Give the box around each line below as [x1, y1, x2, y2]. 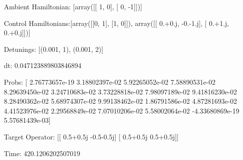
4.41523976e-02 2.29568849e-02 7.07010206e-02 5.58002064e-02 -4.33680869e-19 [4, 105, 240, 115]
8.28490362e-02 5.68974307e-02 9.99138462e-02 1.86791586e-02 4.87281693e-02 [4, 96, 237, 106]
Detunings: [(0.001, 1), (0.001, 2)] [4, 44, 103, 54]
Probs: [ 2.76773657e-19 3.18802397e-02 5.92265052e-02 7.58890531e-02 [4, 76, 216, 87]
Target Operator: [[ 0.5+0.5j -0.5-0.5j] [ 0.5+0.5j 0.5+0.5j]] [4, 131, 179, 141]
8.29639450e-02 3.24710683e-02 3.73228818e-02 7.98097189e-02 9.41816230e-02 [4, 86, 237, 96]
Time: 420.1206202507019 [4, 148, 81, 158]
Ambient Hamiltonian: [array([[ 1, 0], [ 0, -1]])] [4, 1, 142, 11]
